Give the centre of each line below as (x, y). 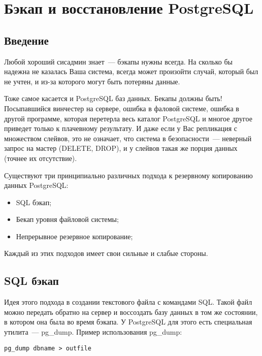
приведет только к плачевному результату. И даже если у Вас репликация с (121, 128)
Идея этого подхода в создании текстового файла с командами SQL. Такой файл (128, 302)
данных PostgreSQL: (36, 185)
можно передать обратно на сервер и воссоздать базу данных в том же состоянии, (131, 312)
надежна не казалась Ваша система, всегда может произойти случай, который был (131, 71)
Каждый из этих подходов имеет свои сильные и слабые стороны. (106, 253)
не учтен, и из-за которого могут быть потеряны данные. (92, 81)
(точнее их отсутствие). (41, 158)
